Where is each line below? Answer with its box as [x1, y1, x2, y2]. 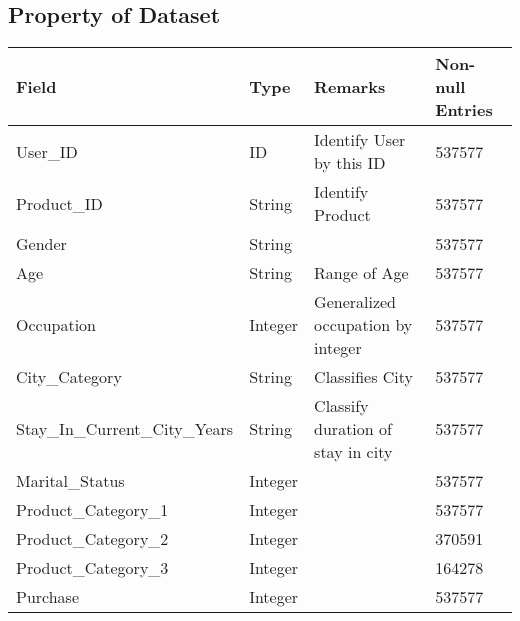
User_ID [16, 139, 78, 163]
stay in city [314, 440, 393, 464]
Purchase [16, 585, 80, 609]
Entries [435, 98, 493, 122]
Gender [16, 232, 67, 256]
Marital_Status [16, 469, 125, 493]
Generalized [314, 290, 397, 314]
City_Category [16, 365, 122, 389]
